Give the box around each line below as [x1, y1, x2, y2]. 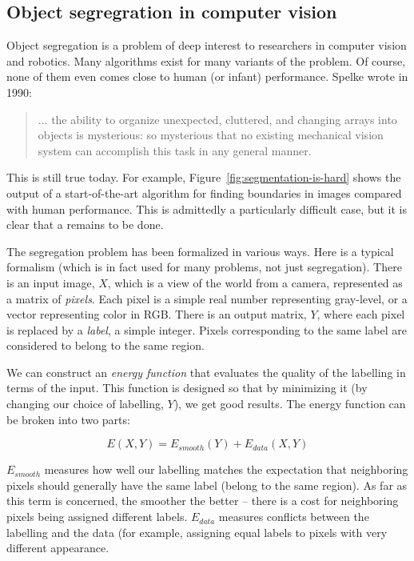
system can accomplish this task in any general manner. [38, 142, 312, 158]
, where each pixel [316, 306, 405, 323]
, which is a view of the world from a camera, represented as [107, 274, 403, 291]
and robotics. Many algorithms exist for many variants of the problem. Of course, [6, 52, 406, 69]
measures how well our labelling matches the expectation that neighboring [44, 461, 408, 478]
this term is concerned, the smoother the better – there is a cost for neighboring [6, 492, 399, 509]
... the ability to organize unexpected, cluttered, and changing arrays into [38, 110, 397, 127]
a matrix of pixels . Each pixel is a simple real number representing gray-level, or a [6, 290, 408, 307]
